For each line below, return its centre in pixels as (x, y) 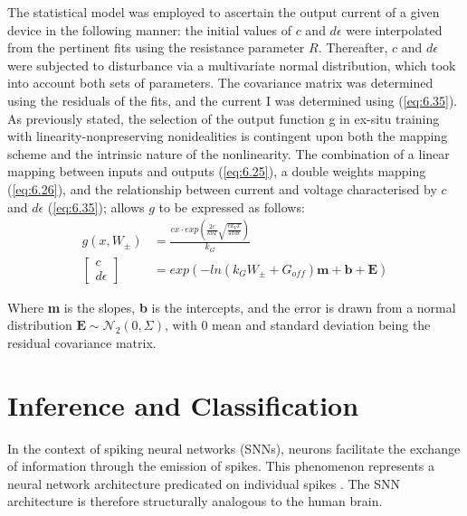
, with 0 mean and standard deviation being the (297, 325)
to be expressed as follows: (232, 206)
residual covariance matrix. (82, 342)
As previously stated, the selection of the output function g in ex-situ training (224, 118)
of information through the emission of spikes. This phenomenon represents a (221, 466)
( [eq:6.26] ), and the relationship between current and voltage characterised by (222, 188)
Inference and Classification (183, 404)
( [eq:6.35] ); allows (96, 206)
